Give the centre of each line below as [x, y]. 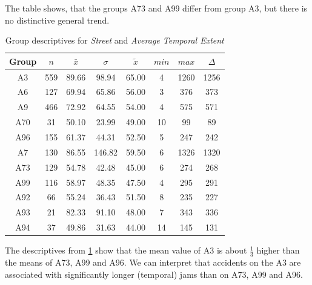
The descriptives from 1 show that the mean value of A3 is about [126, 250]
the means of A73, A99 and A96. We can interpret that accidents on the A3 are [153, 262]
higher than [278, 250]
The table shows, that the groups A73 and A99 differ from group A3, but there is [156, 8]
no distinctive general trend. [57, 20]
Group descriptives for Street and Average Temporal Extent [115, 40]
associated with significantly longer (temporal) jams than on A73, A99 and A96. [154, 274]
